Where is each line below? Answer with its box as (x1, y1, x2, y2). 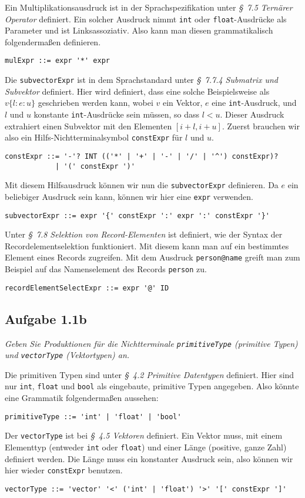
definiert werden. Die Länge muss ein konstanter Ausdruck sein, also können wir (5, 452, 293, 464)
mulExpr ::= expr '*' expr (5, 56, 110, 65)
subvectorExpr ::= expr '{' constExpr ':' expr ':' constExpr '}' (5, 211, 270, 220)
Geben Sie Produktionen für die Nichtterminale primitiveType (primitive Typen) (5, 337, 298, 349)
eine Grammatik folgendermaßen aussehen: (5, 392, 159, 404)
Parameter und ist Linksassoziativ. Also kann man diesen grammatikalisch (5, 24, 273, 36)
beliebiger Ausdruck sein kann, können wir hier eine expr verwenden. (5, 190, 253, 202)
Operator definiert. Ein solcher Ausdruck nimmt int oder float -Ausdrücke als (5, 12, 287, 25)
